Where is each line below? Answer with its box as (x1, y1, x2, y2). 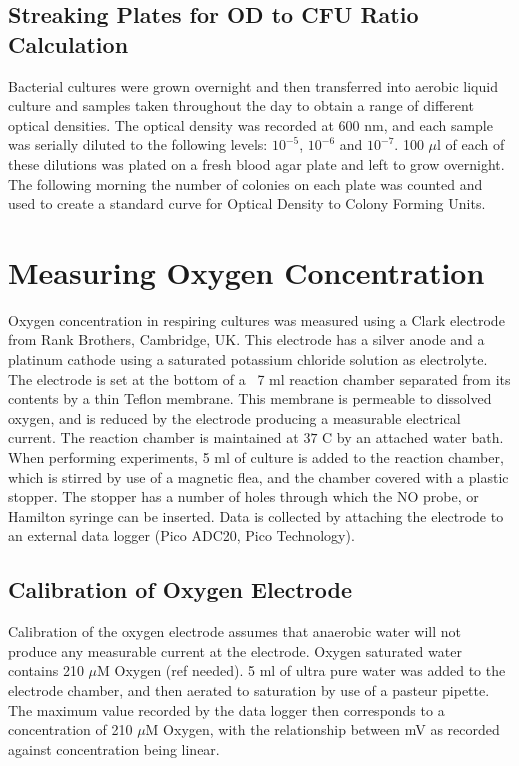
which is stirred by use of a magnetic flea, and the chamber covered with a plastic (8, 466, 509, 487)
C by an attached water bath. (322, 427, 504, 448)
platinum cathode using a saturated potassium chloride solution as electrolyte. (8, 349, 488, 370)
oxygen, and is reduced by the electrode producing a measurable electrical (8, 407, 461, 428)
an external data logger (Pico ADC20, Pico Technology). (8, 525, 355, 546)
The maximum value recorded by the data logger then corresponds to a (8, 699, 445, 720)
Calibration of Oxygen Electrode (8, 574, 352, 605)
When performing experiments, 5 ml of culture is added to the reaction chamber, (8, 447, 504, 468)
